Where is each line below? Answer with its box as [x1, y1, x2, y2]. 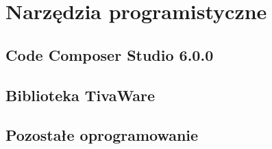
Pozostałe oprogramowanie [5, 124, 199, 146]
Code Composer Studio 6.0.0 [5, 44, 214, 65]
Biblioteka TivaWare [5, 84, 156, 105]
